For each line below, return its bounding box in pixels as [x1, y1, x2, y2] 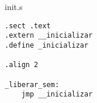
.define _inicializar [5, 41, 89, 49]
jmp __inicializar [21, 90, 93, 99]
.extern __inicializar [5, 31, 93, 40]
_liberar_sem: [5, 80, 60, 89]
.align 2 [5, 61, 39, 69]
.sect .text [5, 21, 51, 30]
